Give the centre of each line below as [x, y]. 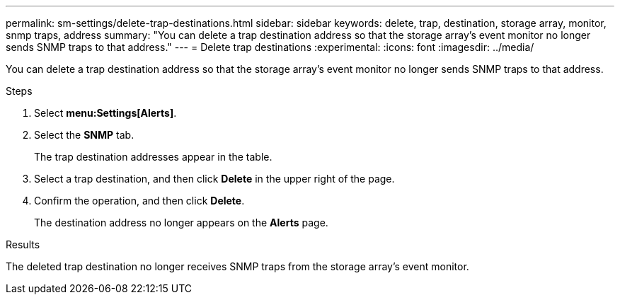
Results [23, 244]
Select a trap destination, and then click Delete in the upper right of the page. [214, 179]
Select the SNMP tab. [84, 135]
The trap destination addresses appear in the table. [153, 157]
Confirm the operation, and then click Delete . [139, 201]
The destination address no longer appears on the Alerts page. [181, 223]
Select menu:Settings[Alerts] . [105, 113]
